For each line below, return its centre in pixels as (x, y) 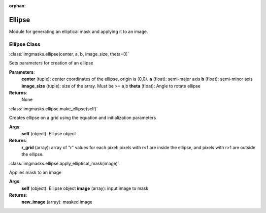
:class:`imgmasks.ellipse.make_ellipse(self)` (53, 109)
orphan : (17, 6)
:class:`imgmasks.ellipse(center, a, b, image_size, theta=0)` (69, 54)
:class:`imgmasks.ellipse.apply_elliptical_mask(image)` (64, 163)
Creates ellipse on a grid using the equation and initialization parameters (83, 118)
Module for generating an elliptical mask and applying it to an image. (79, 31)
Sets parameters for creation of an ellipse (51, 63)
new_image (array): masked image (57, 202)
